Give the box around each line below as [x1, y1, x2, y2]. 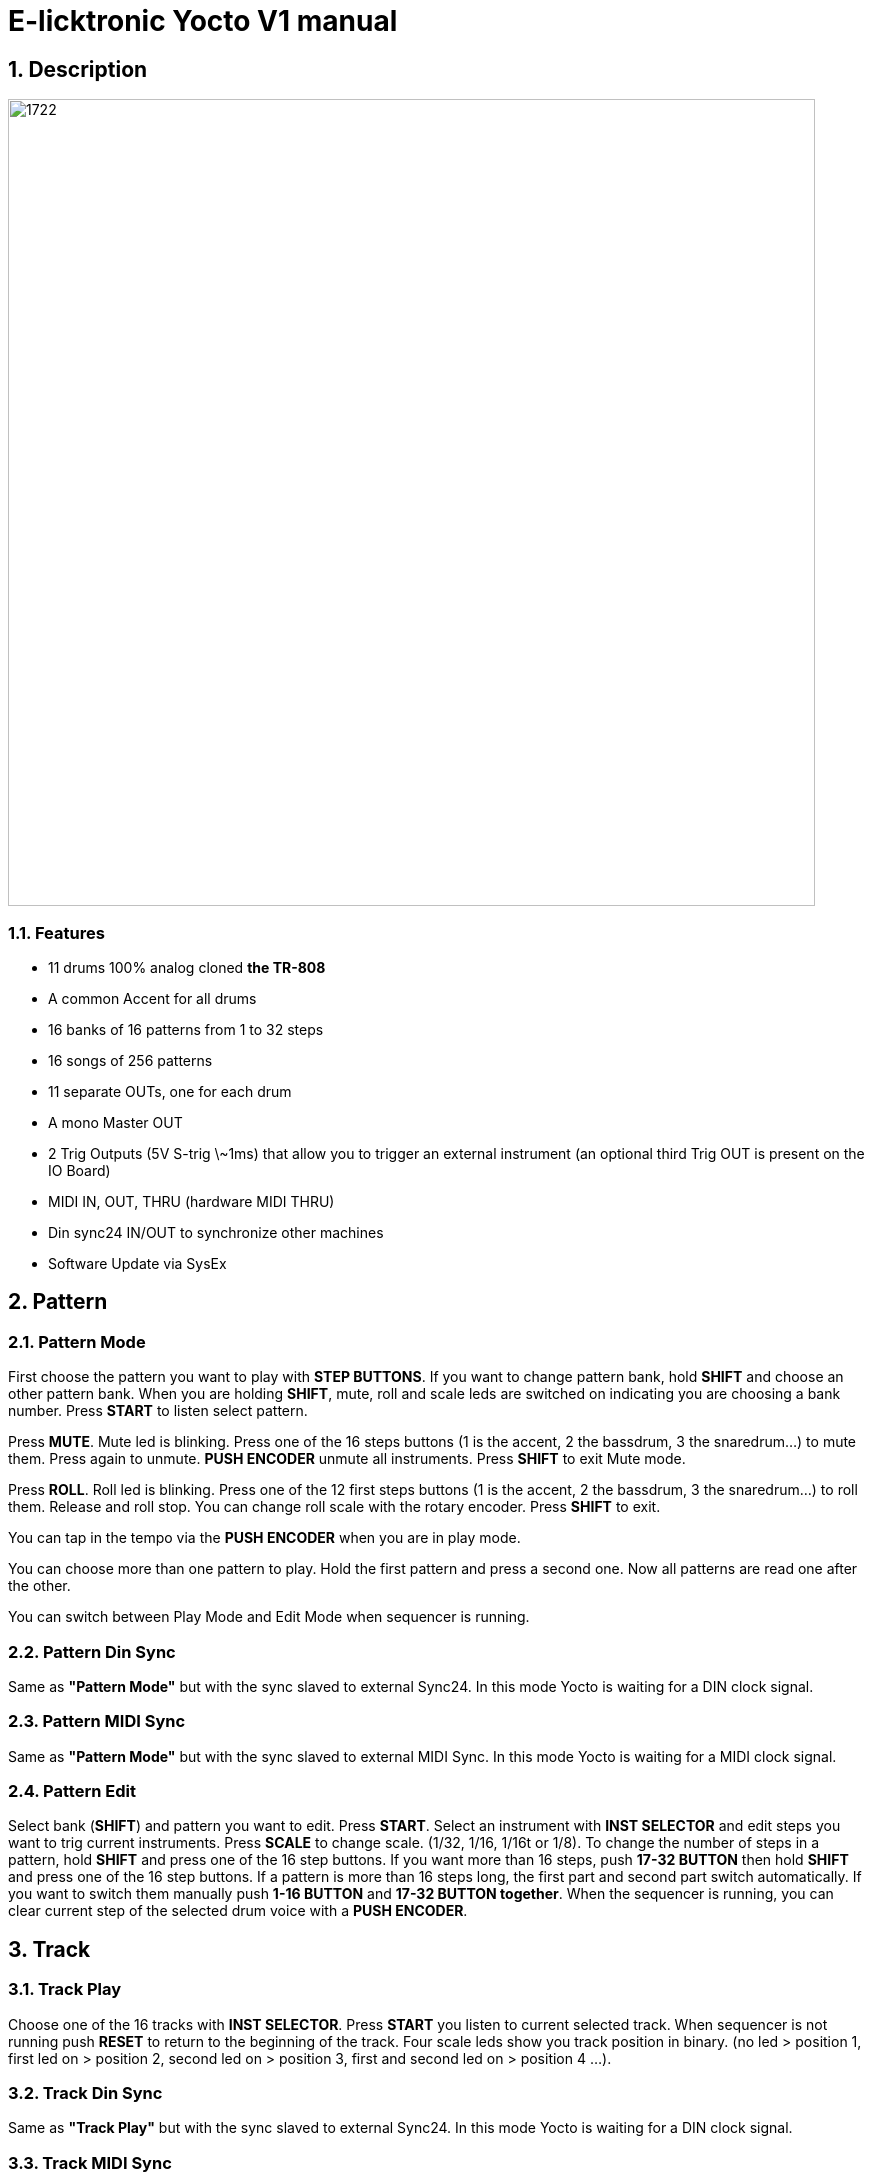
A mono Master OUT [48, 1113, 183, 1131]
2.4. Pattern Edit [8, 1781, 136, 1802]
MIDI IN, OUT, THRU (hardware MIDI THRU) [48, 1192, 335, 1210]
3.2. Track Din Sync [8, 2082, 163, 2103]
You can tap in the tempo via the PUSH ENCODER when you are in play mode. [8, 1529, 521, 1547]
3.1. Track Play [8, 1979, 122, 2000]
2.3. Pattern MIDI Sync [8, 1711, 186, 1732]
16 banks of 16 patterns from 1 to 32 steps [48, 1020, 324, 1038]
